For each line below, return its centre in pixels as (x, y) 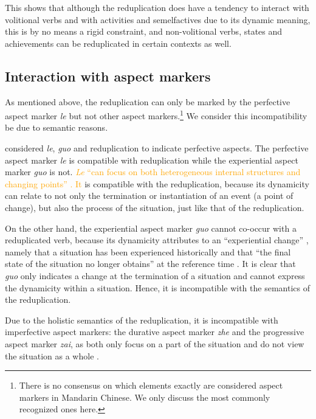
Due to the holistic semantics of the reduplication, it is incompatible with (142, 320)
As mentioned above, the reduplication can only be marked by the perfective (148, 101)
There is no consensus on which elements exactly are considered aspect (151, 385)
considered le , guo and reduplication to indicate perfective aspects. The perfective (157, 148)
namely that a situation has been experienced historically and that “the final (148, 251)
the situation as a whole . (52, 355)
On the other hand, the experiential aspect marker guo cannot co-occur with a (151, 228)
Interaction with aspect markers (108, 76)
